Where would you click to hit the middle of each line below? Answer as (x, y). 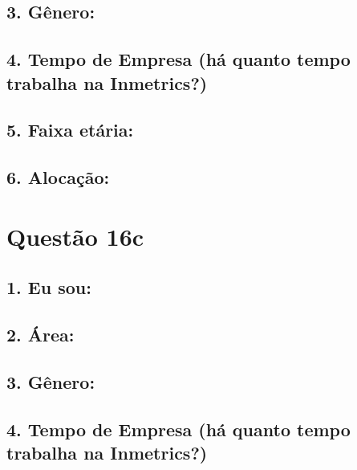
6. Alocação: (58, 177)
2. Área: (41, 335)
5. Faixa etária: (70, 130)
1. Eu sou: (49, 287)
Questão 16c (75, 236)
